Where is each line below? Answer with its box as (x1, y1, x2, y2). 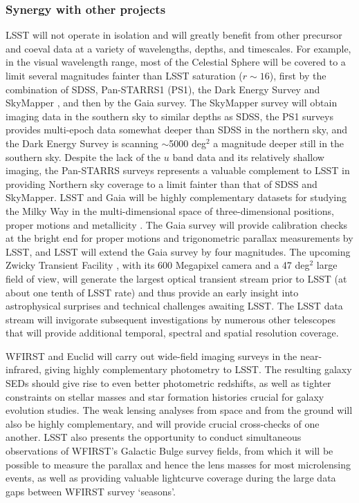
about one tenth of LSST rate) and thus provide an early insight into (6, 285, 299, 299)
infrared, (6, 362, 42, 377)
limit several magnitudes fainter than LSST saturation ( (6, 68, 243, 82)
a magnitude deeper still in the (213, 135, 344, 150)
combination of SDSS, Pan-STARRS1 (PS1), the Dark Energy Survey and (6, 82, 320, 96)
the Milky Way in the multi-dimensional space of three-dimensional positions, (6, 203, 334, 218)
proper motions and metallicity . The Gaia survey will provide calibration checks (6, 217, 348, 231)
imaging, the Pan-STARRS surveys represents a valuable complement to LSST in (6, 163, 350, 178)
